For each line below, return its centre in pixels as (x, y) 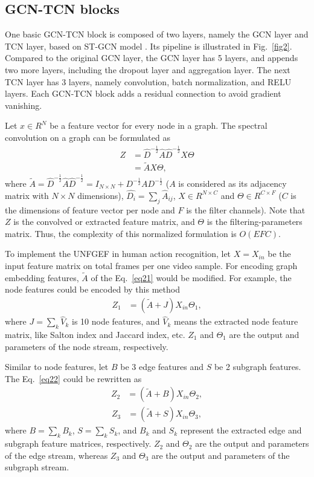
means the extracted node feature (236, 321)
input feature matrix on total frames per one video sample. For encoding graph (151, 265)
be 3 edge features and (162, 367)
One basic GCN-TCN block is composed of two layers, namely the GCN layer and (157, 34)
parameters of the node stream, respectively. (87, 346)
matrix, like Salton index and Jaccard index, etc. (95, 335)
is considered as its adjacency (232, 183)
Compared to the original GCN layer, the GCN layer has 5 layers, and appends (152, 58)
